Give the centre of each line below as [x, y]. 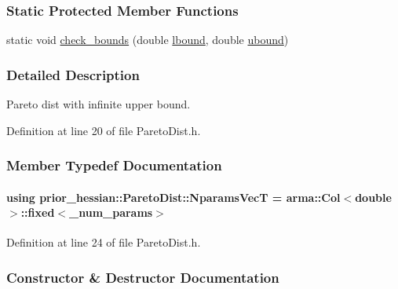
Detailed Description [73, 74]
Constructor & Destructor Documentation [143, 277]
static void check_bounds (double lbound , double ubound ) [148, 40]
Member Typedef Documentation [114, 165]
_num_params [111, 212]
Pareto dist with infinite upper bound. [99, 104]
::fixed [38, 212]
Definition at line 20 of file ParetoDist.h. [104, 130]
